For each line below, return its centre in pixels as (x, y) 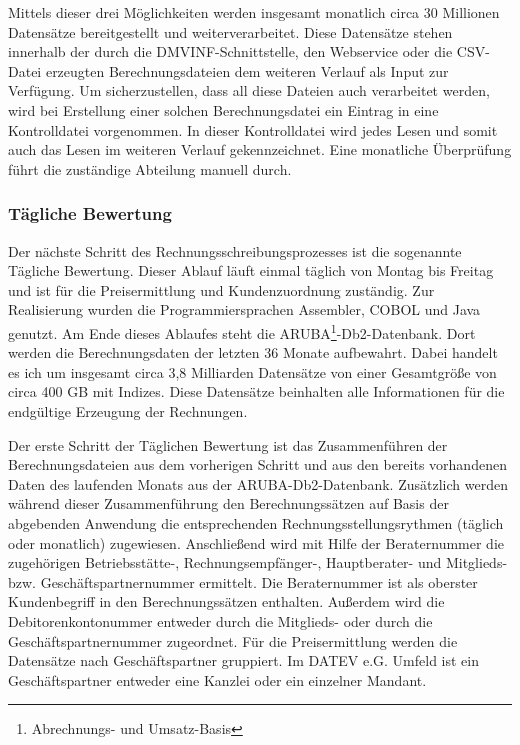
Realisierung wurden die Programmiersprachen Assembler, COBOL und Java (244, 309)
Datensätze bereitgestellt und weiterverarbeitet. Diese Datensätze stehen (230, 31)
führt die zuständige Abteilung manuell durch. (150, 168)
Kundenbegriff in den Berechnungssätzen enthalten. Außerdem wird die (226, 601)
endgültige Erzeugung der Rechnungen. (128, 410)
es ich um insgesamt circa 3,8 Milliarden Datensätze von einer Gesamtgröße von (252, 371)
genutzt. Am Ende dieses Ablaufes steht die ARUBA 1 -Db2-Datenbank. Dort (242, 331)
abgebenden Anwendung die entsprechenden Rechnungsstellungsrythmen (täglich (256, 522)
